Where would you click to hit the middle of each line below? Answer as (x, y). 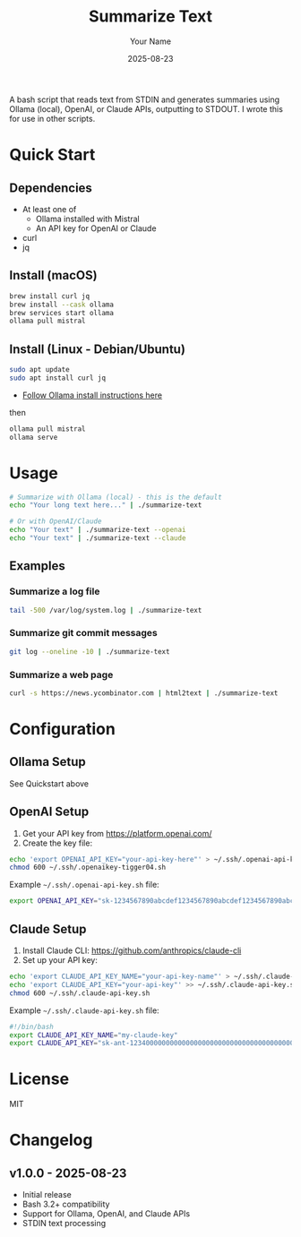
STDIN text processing (64, 1224)
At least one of (49, 209)
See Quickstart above (49, 783)
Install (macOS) (53, 275)
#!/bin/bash (31, 1027)
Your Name (150, 41)
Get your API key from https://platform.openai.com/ (117, 833)
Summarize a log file (55, 591)
